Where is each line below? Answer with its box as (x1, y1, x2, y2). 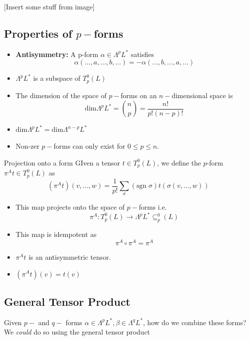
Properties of (4, 25, 72, 41)
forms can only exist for (53, 141, 125, 151)
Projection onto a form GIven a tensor (4, 157, 120, 168)
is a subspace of (33, 73, 81, 83)
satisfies (130, 49, 154, 59)
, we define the (157, 157, 201, 168)
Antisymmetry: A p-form (15, 49, 98, 59)
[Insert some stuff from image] (4, 1, 95, 11)
